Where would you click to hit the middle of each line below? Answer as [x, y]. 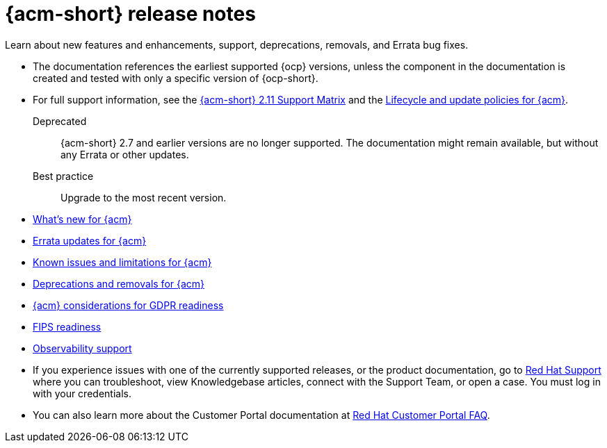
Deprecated [60, 121]
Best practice [63, 176]
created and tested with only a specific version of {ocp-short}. [176, 78]
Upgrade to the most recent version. [144, 197]
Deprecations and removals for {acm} [119, 283]
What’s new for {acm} [82, 219]
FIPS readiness [67, 326]
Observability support [82, 348]
